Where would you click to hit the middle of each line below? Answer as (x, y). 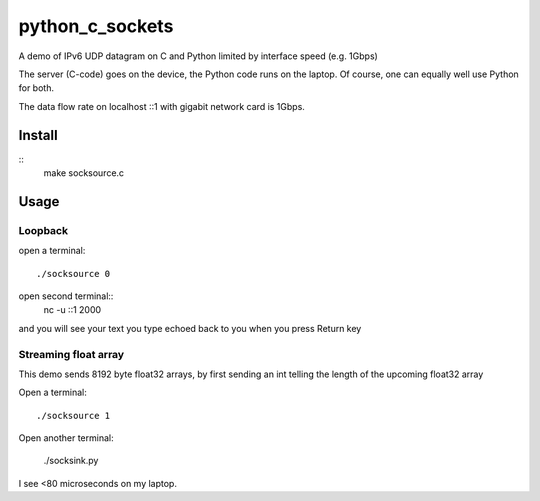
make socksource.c (84, 173)
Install (38, 135)
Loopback (43, 230)
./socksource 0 (73, 273)
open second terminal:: (66, 296)
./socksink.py (71, 461)
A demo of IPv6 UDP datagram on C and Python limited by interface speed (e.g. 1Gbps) (198, 56)
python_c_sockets (96, 26)
